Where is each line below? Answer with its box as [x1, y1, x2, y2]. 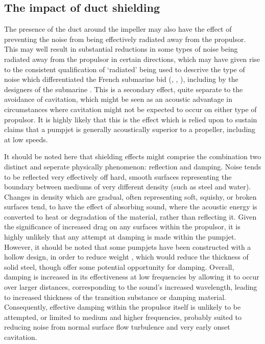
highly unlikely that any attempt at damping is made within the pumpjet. [4, 231, 236, 242]
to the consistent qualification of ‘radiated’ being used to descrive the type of [4, 63, 245, 74]
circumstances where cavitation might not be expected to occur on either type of [4, 103, 257, 114]
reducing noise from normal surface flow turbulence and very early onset [4, 321, 230, 332]
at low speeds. [4, 134, 48, 144]
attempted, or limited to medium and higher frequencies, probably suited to [4, 311, 242, 322]
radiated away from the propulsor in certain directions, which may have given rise [4, 53, 260, 64]
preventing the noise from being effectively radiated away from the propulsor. [4, 33, 246, 44]
